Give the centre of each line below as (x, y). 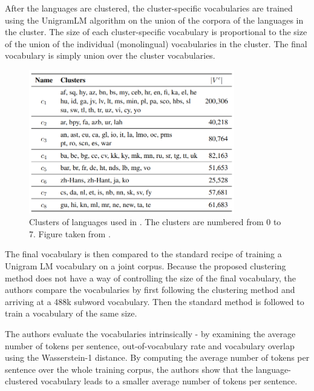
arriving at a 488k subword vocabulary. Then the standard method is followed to (155, 301)
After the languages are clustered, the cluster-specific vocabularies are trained (149, 8)
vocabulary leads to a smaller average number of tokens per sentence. (169, 381)
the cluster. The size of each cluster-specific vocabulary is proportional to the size (156, 32)
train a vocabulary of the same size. (71, 313)
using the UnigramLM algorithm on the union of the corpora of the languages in (154, 20)
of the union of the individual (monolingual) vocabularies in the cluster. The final (156, 43)
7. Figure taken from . (70, 233)
